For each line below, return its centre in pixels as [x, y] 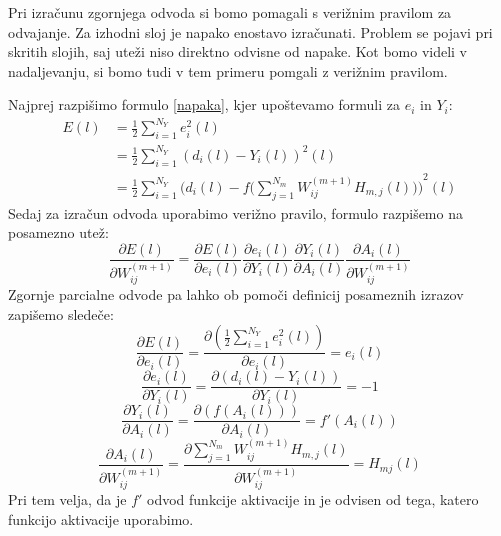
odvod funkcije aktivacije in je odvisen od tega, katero [313, 499]
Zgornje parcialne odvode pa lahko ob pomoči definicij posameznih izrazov [236, 294]
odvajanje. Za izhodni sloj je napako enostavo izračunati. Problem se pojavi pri [250, 31]
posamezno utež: [58, 232]
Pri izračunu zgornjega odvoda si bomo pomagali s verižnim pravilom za [230, 12]
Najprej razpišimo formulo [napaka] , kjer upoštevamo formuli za [204, 104]
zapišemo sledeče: [61, 313]
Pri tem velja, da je [67, 499]
